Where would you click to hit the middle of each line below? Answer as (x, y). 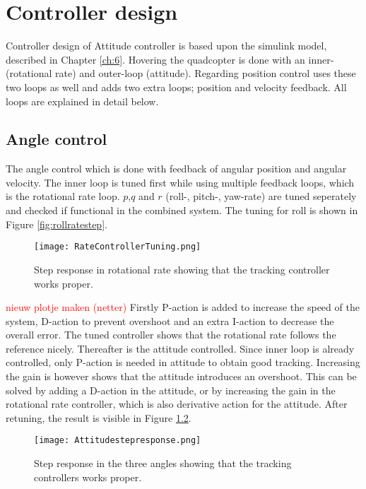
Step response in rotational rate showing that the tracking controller (182, 269)
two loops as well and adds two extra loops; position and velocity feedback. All (176, 87)
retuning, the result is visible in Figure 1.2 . (99, 417)
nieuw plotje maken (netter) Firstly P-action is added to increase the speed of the (183, 307)
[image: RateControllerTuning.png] (118, 247)
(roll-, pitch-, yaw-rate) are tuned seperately (261, 196)
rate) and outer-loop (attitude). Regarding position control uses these (206, 73)
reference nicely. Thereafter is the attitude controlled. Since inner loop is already (180, 348)
